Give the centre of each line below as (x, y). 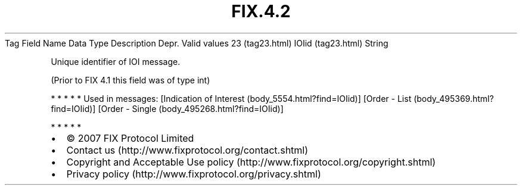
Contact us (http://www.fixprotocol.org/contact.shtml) (187, 150)
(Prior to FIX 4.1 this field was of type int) (130, 80)
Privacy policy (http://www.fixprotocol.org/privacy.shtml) (194, 174)
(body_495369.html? (454, 98)
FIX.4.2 (261, 11)
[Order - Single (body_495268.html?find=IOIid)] (191, 108)
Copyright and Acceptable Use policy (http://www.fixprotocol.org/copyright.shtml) (251, 162)
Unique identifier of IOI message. (116, 61)
